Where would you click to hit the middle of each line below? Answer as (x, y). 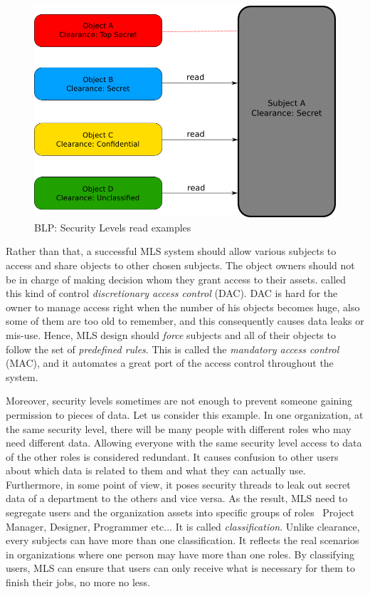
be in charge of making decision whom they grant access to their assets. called (176, 279)
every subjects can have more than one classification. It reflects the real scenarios (183, 540)
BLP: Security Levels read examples (113, 227)
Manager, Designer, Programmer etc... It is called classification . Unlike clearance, (183, 526)
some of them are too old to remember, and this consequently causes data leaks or (185, 321)
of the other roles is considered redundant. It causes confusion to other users (172, 456)
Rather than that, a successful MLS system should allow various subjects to (171, 251)
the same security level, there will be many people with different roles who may (179, 428)
